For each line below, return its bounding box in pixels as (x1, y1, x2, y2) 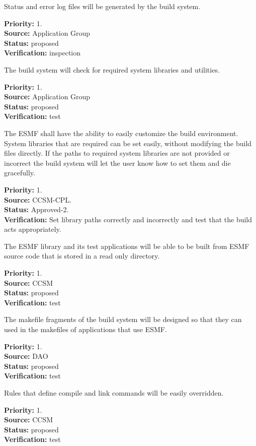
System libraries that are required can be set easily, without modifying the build (4, 138, 252, 148)
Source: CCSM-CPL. (4, 194, 72, 205)
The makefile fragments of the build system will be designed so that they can (4, 314, 242, 325)
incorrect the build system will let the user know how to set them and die (4, 157, 231, 168)
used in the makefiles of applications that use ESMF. (4, 324, 167, 335)
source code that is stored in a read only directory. (4, 250, 160, 261)
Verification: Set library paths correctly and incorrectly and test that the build (4, 214, 252, 224)
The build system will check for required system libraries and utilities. (4, 64, 220, 75)
